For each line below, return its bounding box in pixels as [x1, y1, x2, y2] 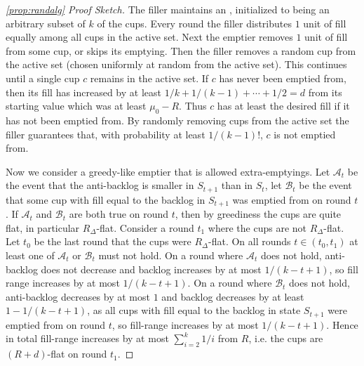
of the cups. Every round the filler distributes [97, 15, 292, 30]
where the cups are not [208, 220, 306, 235]
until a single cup [6, 70, 80, 85]
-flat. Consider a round [96, 220, 194, 235]
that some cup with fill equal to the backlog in [6, 192, 205, 207]
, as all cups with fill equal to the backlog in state [87, 303, 301, 318]
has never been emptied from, [219, 70, 346, 85]
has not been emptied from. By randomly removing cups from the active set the [6, 112, 349, 127]
